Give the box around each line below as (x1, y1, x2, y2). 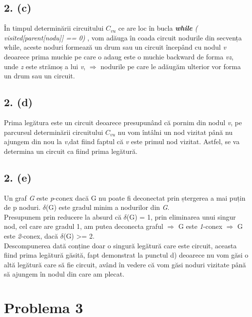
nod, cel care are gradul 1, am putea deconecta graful (4, 221, 163, 231)
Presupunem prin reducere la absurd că (4, 211, 121, 222)
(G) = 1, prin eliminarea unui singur (126, 211, 236, 222)
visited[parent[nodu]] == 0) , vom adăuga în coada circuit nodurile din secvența (4, 32, 242, 42)
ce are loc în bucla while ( (118, 23, 198, 33)
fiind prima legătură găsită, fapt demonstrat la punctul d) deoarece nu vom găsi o (4, 250, 249, 260)
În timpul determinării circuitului (4, 23, 104, 33)
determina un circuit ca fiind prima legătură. (4, 146, 137, 156)
